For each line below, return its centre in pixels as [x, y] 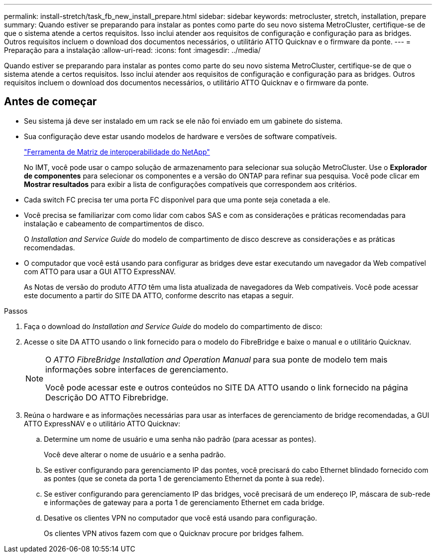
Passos [16, 311]
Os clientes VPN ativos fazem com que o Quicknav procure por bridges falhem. [174, 533]
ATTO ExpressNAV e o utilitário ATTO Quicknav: [102, 423]
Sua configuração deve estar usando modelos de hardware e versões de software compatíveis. [180, 136]
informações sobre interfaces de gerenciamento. [137, 369]
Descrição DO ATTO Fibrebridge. [107, 397]
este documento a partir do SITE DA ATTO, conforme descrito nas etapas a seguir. [159, 295]
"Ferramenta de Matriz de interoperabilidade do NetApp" [117, 152]
